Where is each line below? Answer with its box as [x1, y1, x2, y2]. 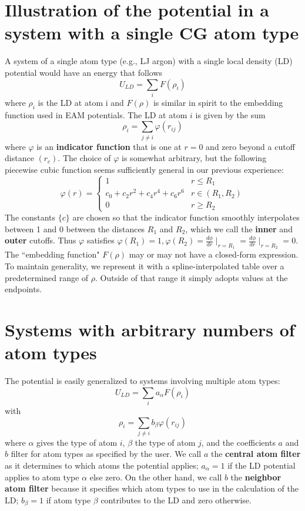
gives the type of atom [36, 436, 118, 448]
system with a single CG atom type [5, 21, 299, 45]
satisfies [86, 234, 115, 246]
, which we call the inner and [185, 222, 293, 235]
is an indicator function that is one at [36, 140, 182, 152]
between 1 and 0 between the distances [5, 222, 145, 235]
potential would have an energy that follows [5, 66, 163, 78]
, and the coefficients [201, 436, 276, 448]
